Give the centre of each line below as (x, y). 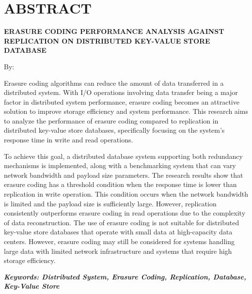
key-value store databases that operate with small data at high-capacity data (118, 232)
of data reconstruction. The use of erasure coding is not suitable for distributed (122, 222)
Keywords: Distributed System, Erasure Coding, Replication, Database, (125, 276)
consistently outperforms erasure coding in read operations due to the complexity (125, 213)
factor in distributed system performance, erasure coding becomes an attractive (122, 101)
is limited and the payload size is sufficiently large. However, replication (110, 203)
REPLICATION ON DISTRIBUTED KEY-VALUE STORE (107, 40)
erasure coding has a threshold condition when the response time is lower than (120, 184)
